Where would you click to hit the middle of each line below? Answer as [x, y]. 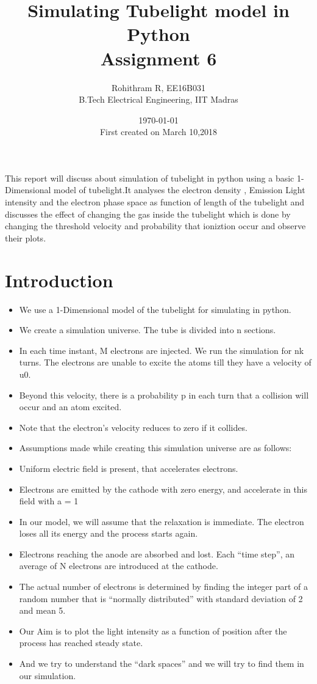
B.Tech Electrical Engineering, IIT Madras [158, 99]
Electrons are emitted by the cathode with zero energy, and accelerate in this [163, 489]
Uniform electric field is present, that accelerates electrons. [129, 468]
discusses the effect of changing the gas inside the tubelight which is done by [148, 214]
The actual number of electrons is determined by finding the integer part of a [164, 587]
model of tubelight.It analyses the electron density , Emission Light [179, 190]
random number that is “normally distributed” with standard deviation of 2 [161, 598]
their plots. [26, 237]
